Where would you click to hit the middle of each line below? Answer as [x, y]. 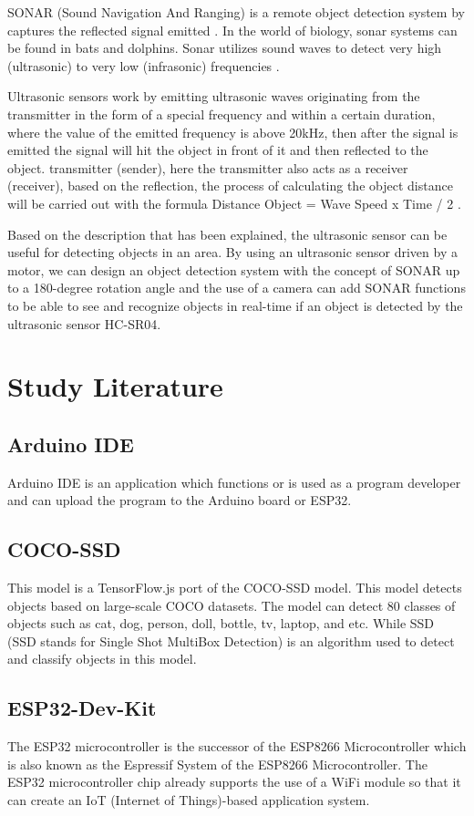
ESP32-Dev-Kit [82, 708]
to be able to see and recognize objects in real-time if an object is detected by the [235, 305]
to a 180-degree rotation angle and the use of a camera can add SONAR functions [237, 288]
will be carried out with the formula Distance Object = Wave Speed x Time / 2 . [234, 203]
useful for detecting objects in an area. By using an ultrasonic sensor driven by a [232, 252]
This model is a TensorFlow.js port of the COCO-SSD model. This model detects [235, 588]
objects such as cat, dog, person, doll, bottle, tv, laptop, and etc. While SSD [221, 623]
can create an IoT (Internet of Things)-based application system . [189, 800]
